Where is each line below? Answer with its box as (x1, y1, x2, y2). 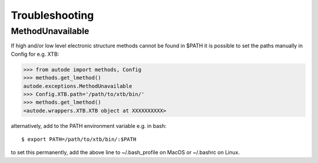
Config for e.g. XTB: (11, 50, 59, 57)
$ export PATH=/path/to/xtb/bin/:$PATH (21, 136, 137, 143)
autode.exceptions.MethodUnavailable (23, 83, 132, 89)
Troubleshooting (11, 9, 94, 22)
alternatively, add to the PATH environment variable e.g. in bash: (11, 122, 167, 129)
